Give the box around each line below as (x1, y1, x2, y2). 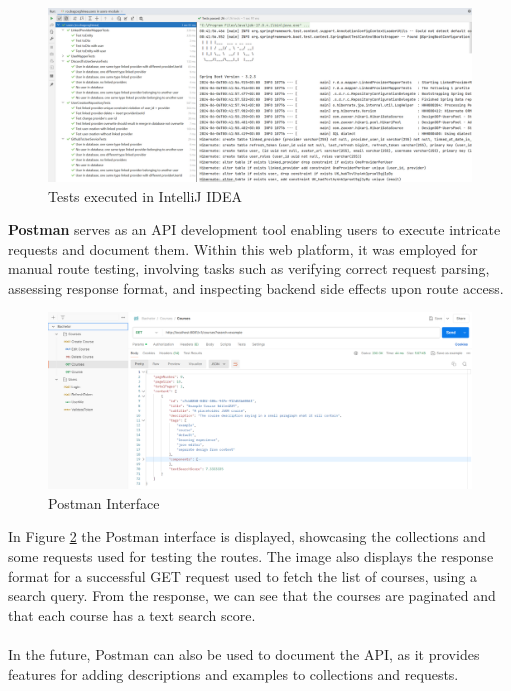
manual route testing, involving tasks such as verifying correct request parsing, (8, 258, 490, 279)
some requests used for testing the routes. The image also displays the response (8, 546, 494, 567)
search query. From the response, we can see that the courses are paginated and (8, 585, 496, 606)
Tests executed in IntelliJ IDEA (48, 185, 242, 206)
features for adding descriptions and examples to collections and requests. (8, 663, 459, 684)
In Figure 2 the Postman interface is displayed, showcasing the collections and (8, 526, 486, 547)
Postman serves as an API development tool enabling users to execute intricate (8, 219, 501, 240)
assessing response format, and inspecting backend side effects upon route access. (8, 277, 504, 298)
